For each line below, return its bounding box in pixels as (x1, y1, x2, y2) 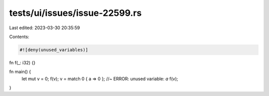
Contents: (9, 34, 29, 40)
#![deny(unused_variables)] (19, 47, 88, 52)
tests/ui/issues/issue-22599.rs (9, 7, 142, 18)
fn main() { (9, 69, 31, 75)
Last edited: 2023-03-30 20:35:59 (9, 25, 80, 31)
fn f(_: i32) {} (9, 59, 36, 65)
